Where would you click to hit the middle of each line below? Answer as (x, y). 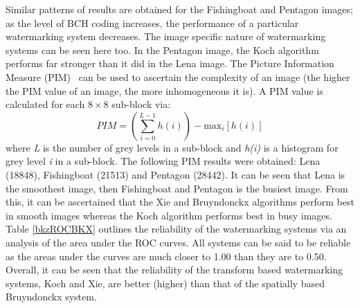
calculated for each (45, 104)
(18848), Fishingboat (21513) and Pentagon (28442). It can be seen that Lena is (175, 174)
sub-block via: (141, 104)
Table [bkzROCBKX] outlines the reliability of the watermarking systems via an (176, 229)
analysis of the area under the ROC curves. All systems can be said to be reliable (178, 242)
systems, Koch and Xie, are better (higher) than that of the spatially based (165, 283)
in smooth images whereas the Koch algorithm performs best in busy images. (169, 215)
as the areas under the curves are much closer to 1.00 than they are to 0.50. (166, 256)
